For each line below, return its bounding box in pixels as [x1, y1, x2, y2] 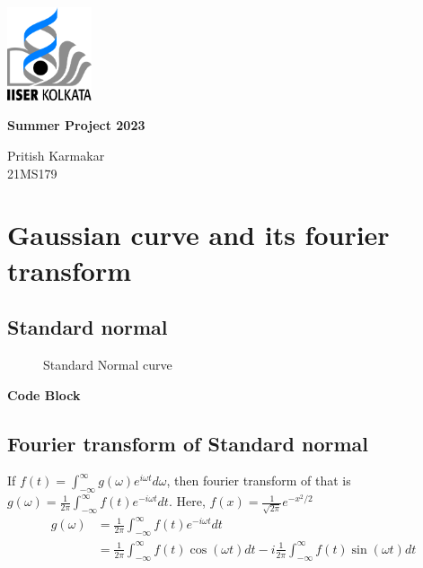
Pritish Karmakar [7, 146, 105, 165]
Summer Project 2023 [7, 116, 145, 135]
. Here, [168, 492, 206, 511]
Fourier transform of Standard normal [7, 429, 369, 457]
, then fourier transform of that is [166, 471, 351, 490]
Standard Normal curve [43, 354, 172, 373]
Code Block [7, 385, 81, 404]
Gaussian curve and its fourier [7, 216, 390, 253]
